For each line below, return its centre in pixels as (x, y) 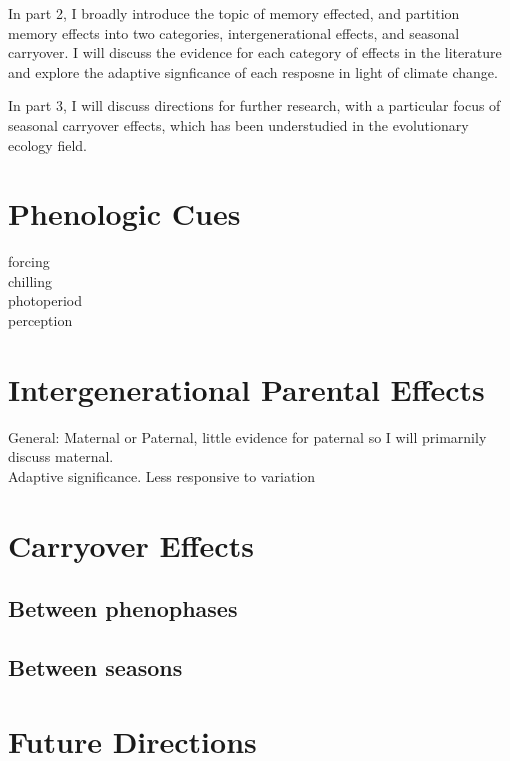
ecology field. (47, 144)
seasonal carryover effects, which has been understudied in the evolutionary (238, 124)
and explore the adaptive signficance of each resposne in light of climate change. (253, 71)
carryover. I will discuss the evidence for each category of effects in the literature (255, 52)
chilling (30, 280)
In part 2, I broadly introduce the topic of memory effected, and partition (234, 13)
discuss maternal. (61, 456)
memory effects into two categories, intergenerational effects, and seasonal (234, 32)
